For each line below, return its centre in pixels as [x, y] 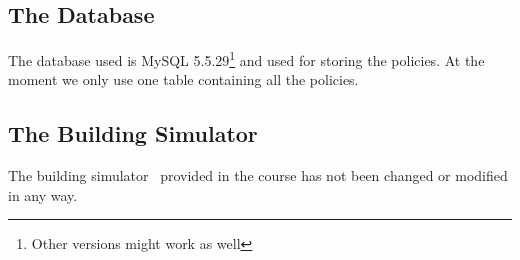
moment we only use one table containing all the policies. [183, 79]
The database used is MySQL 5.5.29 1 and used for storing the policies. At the [246, 58]
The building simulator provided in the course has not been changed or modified [258, 175]
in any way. [43, 194]
